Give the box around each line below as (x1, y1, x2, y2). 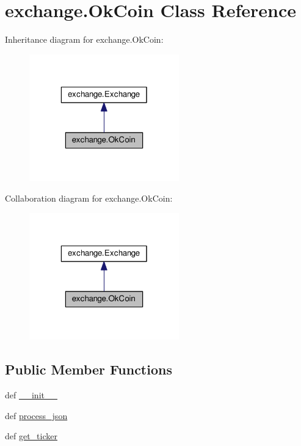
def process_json (5, 409, 68, 422)
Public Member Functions (5, 360, 172, 379)
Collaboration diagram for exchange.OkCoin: (5, 191, 173, 204)
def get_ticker (5, 430, 57, 442)
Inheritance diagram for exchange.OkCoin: (5, 33, 164, 46)
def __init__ (5, 388, 57, 401)
